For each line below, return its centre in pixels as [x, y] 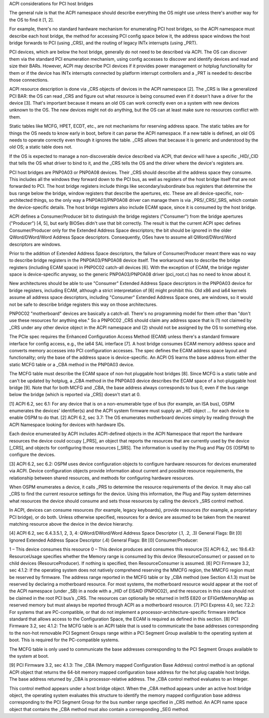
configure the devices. [32, 455]
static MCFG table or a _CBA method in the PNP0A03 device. [72, 364]
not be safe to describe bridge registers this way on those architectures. [83, 304]
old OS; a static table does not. [41, 147]
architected [21, 200]
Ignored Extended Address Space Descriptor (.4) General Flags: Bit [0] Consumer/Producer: [104, 540]
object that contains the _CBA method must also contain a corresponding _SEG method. [99, 709]
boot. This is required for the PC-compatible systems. [64, 640]
